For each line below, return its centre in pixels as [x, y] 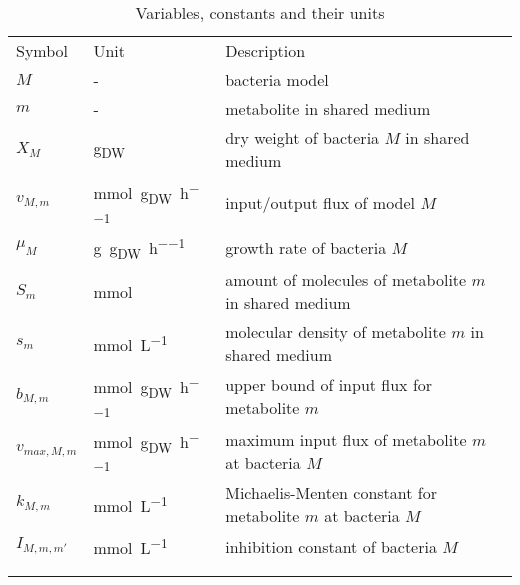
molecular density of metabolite [335, 332]
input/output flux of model [320, 202]
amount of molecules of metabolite [346, 280]
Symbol [42, 51]
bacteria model [277, 80]
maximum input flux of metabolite [346, 439]
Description [265, 51]
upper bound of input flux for [329, 385]
